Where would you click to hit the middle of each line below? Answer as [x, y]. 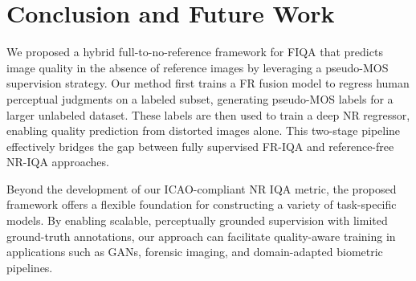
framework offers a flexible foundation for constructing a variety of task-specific [202, 204]
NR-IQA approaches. [58, 162]
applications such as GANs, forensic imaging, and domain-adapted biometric [195, 252]
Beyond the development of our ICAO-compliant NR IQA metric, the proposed [202, 188]
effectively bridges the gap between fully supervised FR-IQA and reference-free [200, 146]
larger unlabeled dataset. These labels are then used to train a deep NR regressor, [208, 114]
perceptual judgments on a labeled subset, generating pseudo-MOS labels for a [200, 98]
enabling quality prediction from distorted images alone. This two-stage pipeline [204, 130]
